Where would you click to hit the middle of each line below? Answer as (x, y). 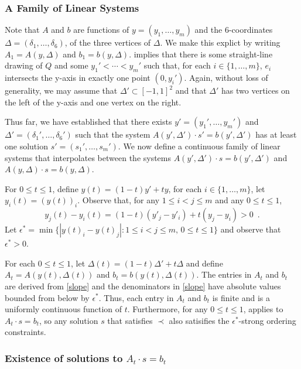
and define (204, 263)
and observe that (251, 229)
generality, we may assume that (61, 90)
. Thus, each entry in (136, 297)
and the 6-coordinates (234, 30)
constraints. (25, 332)
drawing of (24, 65)
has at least (276, 134)
